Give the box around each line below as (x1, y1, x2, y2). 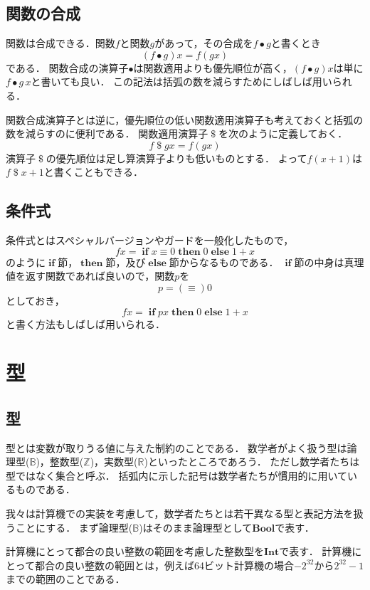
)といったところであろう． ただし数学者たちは (144, 454, 360, 469)
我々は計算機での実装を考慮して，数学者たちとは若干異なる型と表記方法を (6, 506, 354, 521)
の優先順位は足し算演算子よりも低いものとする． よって (46, 150, 307, 165)
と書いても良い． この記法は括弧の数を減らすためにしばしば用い (31, 74, 332, 89)
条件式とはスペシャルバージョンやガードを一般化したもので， (6, 233, 294, 248)
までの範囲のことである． (6, 571, 125, 586)
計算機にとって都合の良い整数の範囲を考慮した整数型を (6, 544, 264, 559)
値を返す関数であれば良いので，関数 (6, 268, 175, 283)
